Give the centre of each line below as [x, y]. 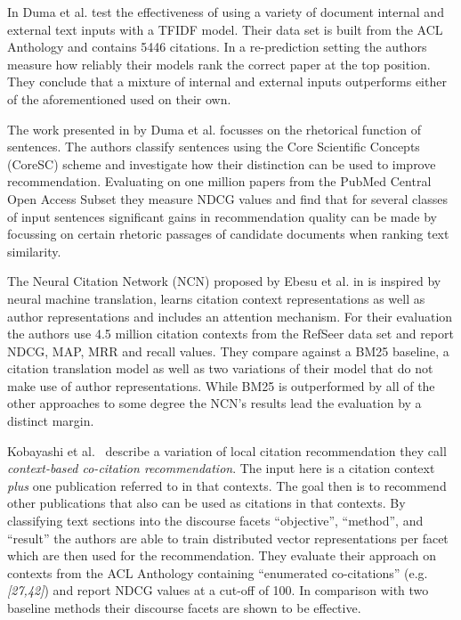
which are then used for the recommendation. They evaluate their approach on [222, 555]
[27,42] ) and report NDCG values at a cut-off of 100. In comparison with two [218, 590]
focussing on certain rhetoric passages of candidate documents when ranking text [228, 234]
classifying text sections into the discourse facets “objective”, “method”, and [215, 521]
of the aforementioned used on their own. [119, 98]
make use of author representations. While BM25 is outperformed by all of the [221, 385]
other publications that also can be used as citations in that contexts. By [206, 503]
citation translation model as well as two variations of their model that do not [220, 368]
